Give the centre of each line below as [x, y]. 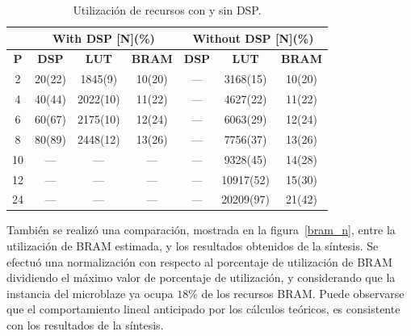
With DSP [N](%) [104, 38]
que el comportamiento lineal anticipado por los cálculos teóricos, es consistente [203, 309]
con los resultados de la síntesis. [85, 325]
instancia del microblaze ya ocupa [90, 293]
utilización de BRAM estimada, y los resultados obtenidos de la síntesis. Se [193, 246]
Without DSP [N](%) [253, 38]
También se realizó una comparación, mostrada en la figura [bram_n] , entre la [201, 230]
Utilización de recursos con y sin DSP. [167, 10]
